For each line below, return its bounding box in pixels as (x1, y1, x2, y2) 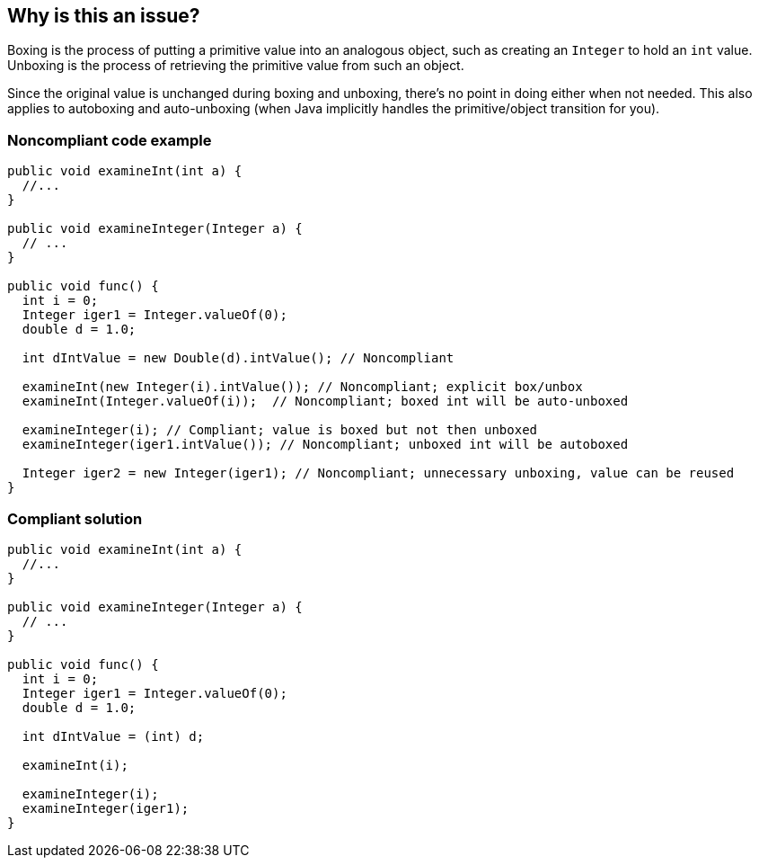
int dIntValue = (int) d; (22, 728, 205, 744)
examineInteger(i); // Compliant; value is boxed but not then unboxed (22, 423, 538, 438)
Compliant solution (7, 509, 143, 528)
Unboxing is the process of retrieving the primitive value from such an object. (7, 58, 464, 74)
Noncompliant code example (7, 130, 212, 149)
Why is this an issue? (7, 4, 200, 27)
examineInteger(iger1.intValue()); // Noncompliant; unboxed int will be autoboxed (22, 437, 629, 452)
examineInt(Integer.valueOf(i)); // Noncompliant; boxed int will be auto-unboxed (22, 394, 629, 409)
